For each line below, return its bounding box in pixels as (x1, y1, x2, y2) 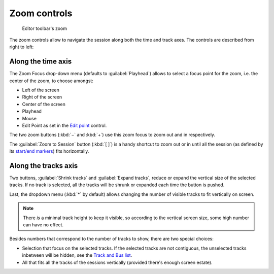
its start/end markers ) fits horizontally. (9, 148, 89, 154)
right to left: (9, 44, 34, 50)
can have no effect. (23, 222, 63, 228)
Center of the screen (22, 101, 65, 107)
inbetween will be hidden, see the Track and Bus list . (22, 252, 132, 258)
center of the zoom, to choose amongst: (9, 78, 93, 84)
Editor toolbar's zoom (22, 25, 67, 31)
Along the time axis (9, 57, 72, 66)
